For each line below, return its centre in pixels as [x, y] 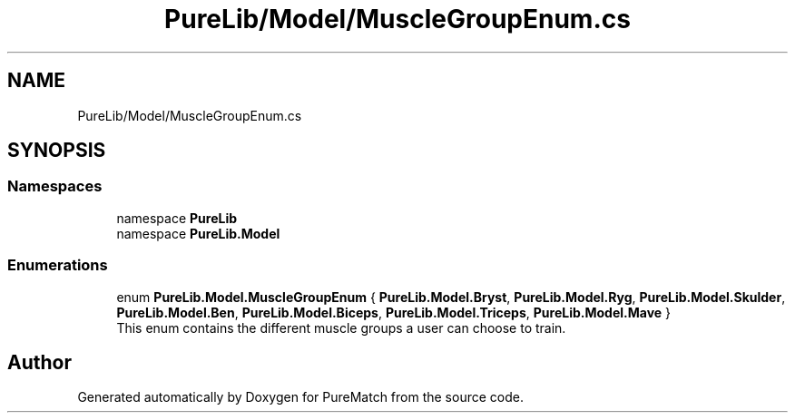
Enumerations [58, 265]
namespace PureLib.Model [198, 233]
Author [39, 362]
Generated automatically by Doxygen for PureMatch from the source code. [300, 397]
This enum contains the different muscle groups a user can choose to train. [341, 327]
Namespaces [55, 186]
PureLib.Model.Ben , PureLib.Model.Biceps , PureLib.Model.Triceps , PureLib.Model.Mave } [394, 312]
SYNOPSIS [57, 151]
